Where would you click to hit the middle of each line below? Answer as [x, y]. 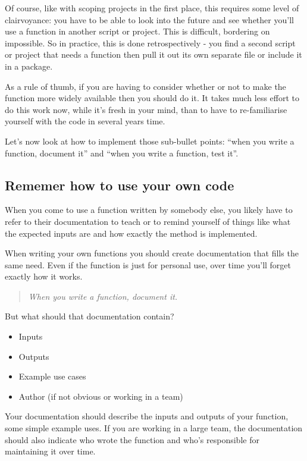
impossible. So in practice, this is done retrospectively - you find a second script [150, 43]
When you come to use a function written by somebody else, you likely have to [149, 210]
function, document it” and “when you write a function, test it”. [122, 153]
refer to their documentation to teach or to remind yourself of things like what [148, 221]
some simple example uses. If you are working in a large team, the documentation [154, 428]
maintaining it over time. [50, 451]
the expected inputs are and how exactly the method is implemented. [131, 233]
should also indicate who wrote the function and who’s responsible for [132, 439]
